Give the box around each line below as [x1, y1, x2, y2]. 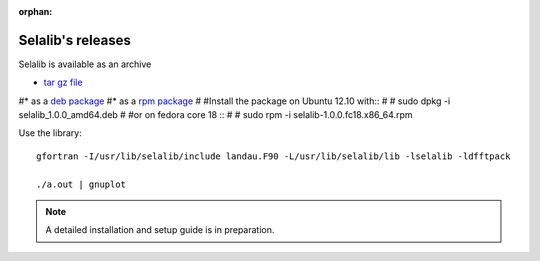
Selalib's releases [18, 31, 132, 49]
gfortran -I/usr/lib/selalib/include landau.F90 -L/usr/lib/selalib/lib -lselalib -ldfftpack [36, 150, 511, 162]
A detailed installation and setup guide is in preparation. [45, 224, 275, 236]
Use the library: [18, 127, 82, 139]
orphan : [18, 6, 53, 17]
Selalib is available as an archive [18, 58, 152, 70]
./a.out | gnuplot [36, 178, 127, 190]
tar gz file [43, 76, 84, 89]
